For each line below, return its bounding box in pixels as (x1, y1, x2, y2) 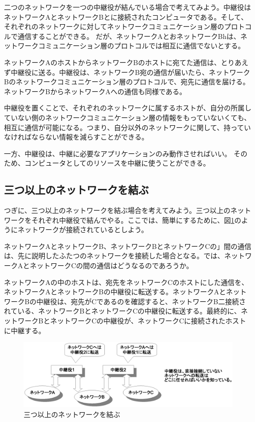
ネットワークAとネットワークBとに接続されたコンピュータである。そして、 (4, 11, 248, 22)
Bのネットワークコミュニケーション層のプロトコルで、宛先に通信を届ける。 (4, 76, 250, 87)
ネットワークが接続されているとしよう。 (17, 224, 148, 235)
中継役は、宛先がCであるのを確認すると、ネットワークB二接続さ (36, 296, 246, 306)
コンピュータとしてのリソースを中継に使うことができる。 (24, 158, 210, 168)
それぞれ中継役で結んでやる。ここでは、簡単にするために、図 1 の (31, 214, 242, 225)
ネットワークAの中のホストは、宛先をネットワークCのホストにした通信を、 (4, 277, 249, 287)
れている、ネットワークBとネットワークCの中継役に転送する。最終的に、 (4, 306, 241, 316)
